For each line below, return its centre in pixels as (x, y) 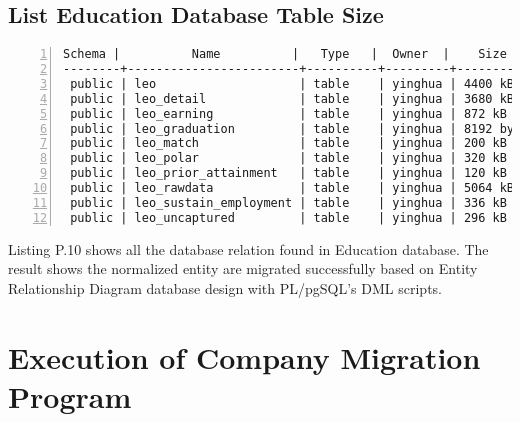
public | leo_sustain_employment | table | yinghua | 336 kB (288, 202)
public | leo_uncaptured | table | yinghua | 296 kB (288, 217)
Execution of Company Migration (244, 356)
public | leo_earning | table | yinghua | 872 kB (288, 113)
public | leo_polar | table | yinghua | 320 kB (288, 158)
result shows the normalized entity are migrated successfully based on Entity (243, 268)
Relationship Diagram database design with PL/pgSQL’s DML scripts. (225, 287)
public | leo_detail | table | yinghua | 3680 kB (292, 98)
